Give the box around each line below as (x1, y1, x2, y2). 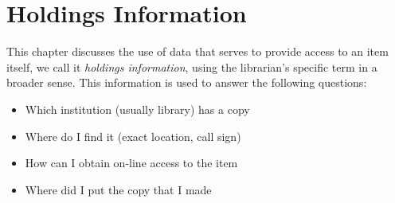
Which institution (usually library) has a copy (25, 100, 250, 117)
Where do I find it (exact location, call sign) (25, 127, 241, 144)
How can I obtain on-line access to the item (25, 154, 238, 171)
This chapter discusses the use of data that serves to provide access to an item (6, 43, 389, 60)
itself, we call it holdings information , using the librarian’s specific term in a (6, 58, 377, 75)
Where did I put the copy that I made (25, 181, 212, 197)
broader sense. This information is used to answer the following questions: (6, 74, 367, 91)
